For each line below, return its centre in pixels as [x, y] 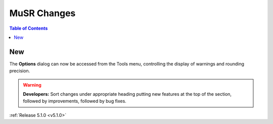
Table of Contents [29, 28]
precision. [20, 71]
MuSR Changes [42, 13]
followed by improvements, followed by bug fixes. [75, 101]
